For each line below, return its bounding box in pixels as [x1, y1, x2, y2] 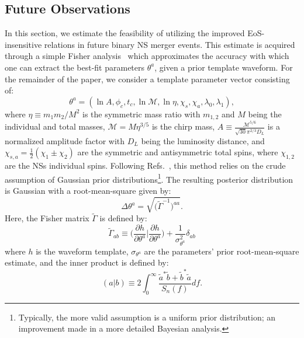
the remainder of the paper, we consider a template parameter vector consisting [5, 72, 290, 85]
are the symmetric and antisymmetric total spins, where [77, 146, 278, 158]
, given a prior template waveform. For [154, 61, 293, 73]
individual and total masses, [5, 120, 105, 133]
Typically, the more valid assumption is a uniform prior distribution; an [18, 311, 276, 323]
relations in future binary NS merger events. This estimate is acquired [44, 38, 295, 50]
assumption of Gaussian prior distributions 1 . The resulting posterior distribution [5, 171, 293, 185]
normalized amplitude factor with [5, 134, 125, 147]
